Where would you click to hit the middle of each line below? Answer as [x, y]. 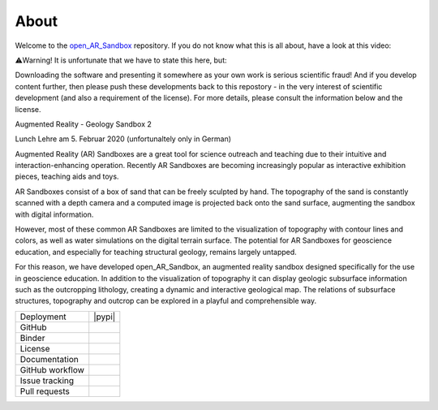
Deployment [43, 317]
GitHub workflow [52, 369]
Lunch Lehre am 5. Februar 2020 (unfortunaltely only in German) [123, 139]
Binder [32, 338]
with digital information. [54, 214]
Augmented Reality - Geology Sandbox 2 [83, 124]
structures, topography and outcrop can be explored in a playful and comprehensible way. [165, 301]
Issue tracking [47, 380]
